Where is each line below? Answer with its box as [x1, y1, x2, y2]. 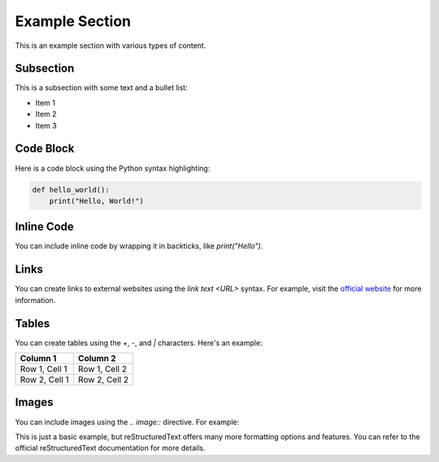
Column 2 [77, 353, 117, 364]
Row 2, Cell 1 [20, 374, 69, 385]
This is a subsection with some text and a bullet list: [15, 83, 188, 93]
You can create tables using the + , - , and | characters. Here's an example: [15, 338, 263, 348]
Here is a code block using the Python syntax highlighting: [15, 163, 211, 173]
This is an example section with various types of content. [15, 41, 206, 50]
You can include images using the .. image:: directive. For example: [15, 417, 240, 426]
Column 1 [20, 353, 57, 364]
